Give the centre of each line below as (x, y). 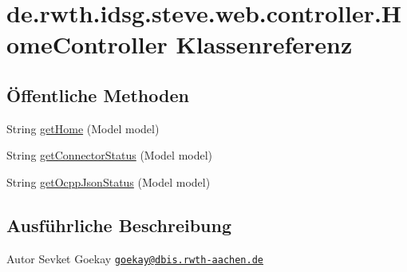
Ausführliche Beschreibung (119, 225)
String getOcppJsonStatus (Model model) (109, 181)
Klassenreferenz (264, 44)
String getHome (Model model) (83, 128)
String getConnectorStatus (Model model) (110, 155)
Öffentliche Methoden (98, 95)
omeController (87, 44)
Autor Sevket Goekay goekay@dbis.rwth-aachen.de (135, 258)
